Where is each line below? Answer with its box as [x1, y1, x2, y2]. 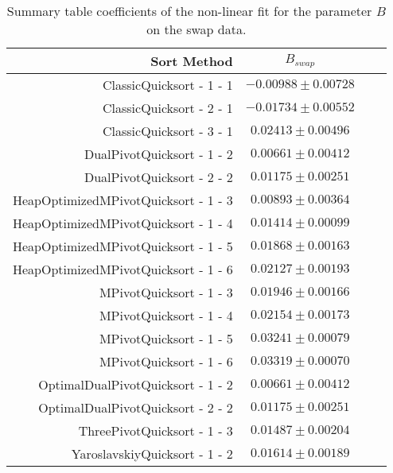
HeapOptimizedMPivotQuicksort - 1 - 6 [13, 260, 233, 278]
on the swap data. [146, 20, 247, 38]
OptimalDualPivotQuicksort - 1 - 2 [38, 375, 233, 394]
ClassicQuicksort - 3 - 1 [102, 122, 233, 140]
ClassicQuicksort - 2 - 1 [102, 99, 233, 117]
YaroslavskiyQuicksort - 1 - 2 [71, 444, 233, 463]
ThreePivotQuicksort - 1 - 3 [78, 421, 233, 440]
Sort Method [150, 52, 233, 70]
